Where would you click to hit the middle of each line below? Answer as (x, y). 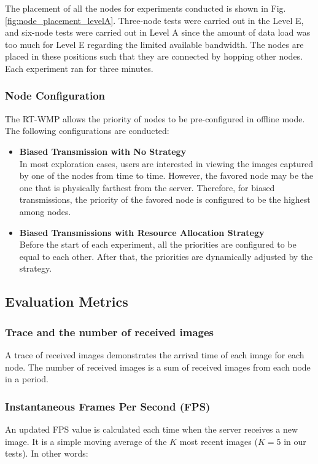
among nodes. (45, 211)
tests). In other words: (47, 453)
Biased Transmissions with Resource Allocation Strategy (142, 232)
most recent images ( (219, 441)
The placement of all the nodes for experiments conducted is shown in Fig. (145, 8)
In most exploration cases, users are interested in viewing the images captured (166, 163)
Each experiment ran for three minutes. (79, 68)
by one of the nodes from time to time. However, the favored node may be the (166, 175)
